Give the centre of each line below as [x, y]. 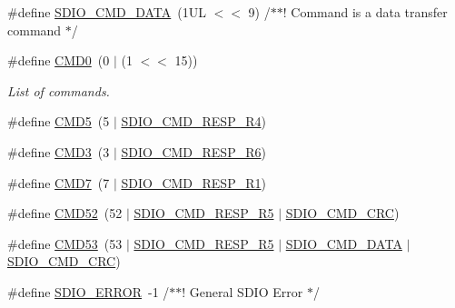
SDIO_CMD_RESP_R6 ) [193, 151]
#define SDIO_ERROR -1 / [89, 291]
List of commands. [59, 90]
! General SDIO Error [242, 291]
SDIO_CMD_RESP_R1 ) [193, 182]
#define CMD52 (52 [65, 213]
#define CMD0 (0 [59, 60]
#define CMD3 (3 [59, 151]
